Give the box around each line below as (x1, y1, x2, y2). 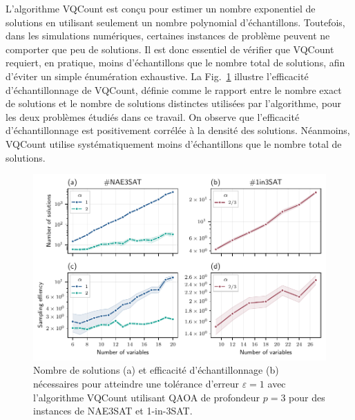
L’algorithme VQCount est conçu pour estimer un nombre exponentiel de (6, 1, 316, 15)
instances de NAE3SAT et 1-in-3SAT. (33, 403, 193, 418)
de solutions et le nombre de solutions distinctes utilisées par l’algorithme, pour (6, 96, 342, 111)
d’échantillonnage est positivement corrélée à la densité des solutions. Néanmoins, (6, 123, 350, 137)
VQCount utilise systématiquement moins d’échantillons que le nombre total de (6, 136, 342, 151)
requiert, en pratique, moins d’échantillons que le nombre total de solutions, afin (6, 55, 345, 70)
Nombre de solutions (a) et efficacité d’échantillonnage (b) (33, 363, 279, 377)
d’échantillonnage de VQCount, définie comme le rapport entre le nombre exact (6, 82, 342, 97)
